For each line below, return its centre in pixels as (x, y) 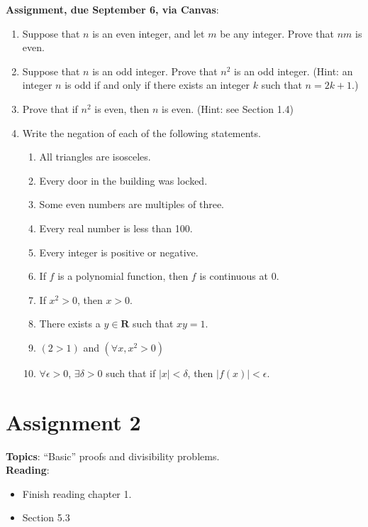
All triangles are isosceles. (95, 157)
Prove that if (50, 108)
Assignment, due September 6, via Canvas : (112, 9)
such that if (131, 373)
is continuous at (234, 276)
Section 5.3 (46, 517)
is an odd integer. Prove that (155, 71)
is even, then (122, 108)
